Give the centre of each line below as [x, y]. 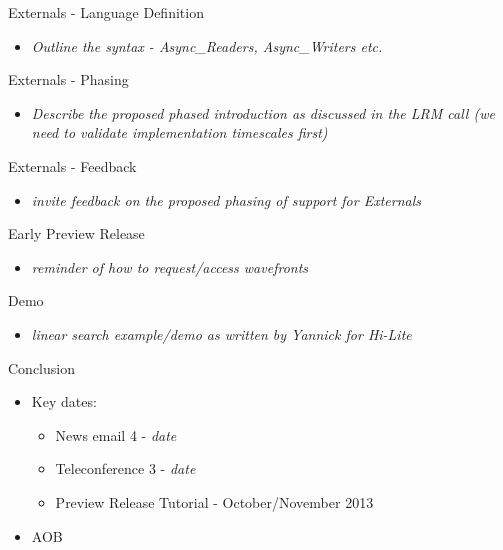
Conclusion [41, 367]
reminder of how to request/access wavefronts [170, 266]
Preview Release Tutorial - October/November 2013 [214, 501]
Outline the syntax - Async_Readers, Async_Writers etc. [207, 45]
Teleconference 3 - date [125, 468]
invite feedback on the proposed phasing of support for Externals [226, 199]
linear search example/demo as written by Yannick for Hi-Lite [221, 333]
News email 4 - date [116, 434]
